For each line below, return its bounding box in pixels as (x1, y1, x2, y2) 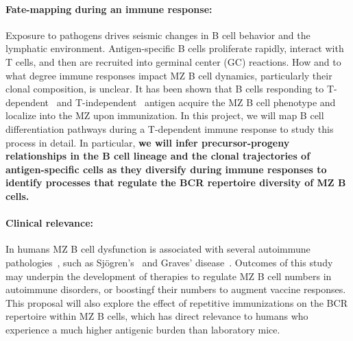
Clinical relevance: (5, 216, 94, 230)
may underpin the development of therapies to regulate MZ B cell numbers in (5, 268, 332, 283)
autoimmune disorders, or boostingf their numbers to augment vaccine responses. (5, 282, 346, 296)
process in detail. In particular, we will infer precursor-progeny (5, 135, 290, 149)
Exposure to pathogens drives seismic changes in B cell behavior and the (5, 27, 311, 42)
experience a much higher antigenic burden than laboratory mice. (5, 322, 280, 336)
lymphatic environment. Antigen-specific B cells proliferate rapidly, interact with (5, 41, 344, 55)
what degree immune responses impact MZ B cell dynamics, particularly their (5, 68, 332, 82)
